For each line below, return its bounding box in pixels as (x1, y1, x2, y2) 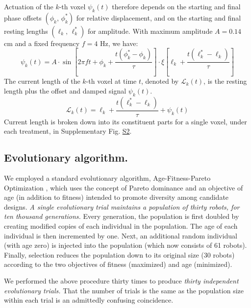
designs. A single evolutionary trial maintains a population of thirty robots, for (4, 201, 240, 212)
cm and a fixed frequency (4, 38, 80, 48)
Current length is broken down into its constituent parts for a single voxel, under (4, 116, 247, 126)
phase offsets (4, 12, 42, 23)
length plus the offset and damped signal (4, 85, 126, 95)
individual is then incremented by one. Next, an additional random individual (4, 230, 237, 240)
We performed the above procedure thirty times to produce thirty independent (4, 276, 239, 285)
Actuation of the (4, 1, 53, 11)
